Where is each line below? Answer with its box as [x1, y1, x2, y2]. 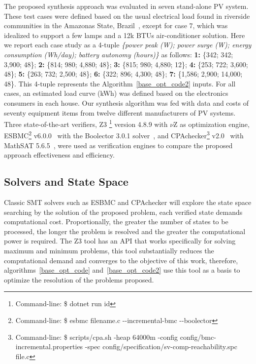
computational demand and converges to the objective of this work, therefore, [4, 255, 238, 265]
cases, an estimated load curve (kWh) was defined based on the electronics [4, 88, 228, 98]
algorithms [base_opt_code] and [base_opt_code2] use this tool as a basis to [4, 265, 240, 275]
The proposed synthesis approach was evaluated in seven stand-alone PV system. [4, 1, 249, 11]
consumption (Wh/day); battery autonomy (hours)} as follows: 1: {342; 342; [4, 49, 233, 59]
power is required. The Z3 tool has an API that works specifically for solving [4, 236, 236, 246]
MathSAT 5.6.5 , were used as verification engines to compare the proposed [4, 140, 233, 150]
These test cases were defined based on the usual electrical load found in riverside [4, 10, 250, 21]
